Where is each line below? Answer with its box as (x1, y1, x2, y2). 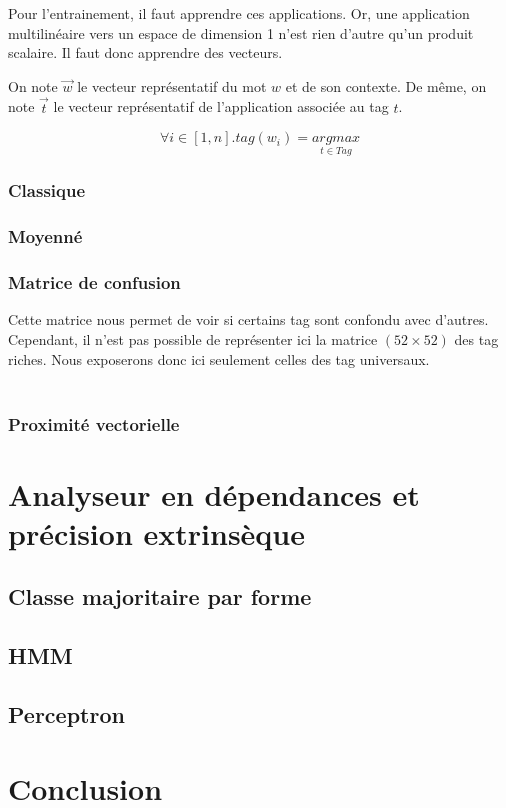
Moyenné (8, 224, 83, 249)
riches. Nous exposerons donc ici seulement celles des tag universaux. (8, 348, 430, 369)
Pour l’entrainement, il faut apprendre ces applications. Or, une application (8, 3, 470, 23)
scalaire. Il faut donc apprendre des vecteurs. (8, 42, 283, 63)
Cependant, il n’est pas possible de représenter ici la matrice (8, 328, 378, 349)
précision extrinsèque (8, 512, 305, 553)
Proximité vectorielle (8, 411, 180, 436)
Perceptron (8, 698, 125, 729)
